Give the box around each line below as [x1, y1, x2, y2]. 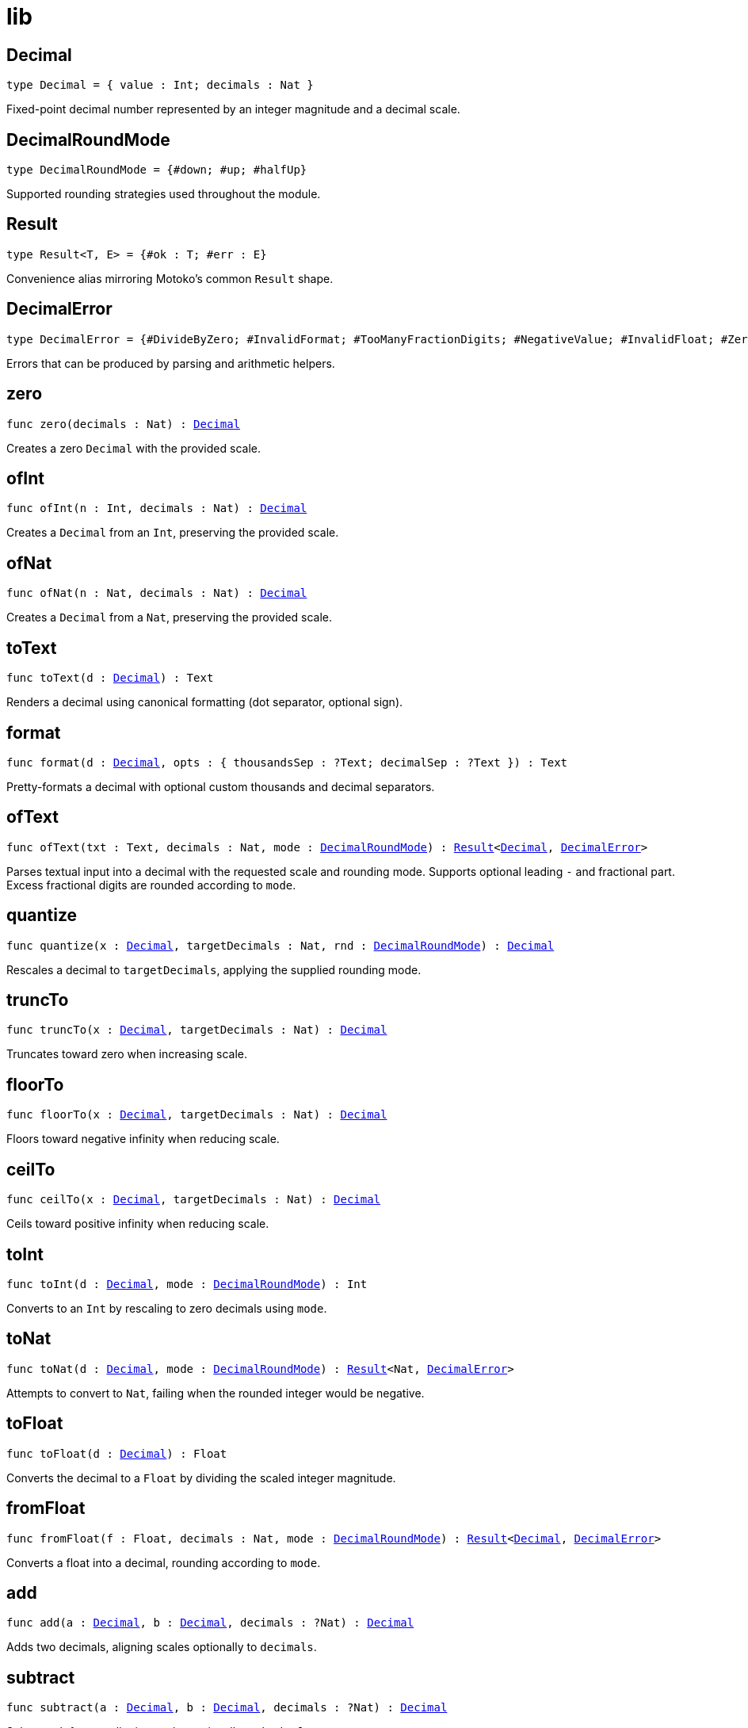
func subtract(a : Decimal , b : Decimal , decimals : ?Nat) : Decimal [6, 1701, 448, 1715]
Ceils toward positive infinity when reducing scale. [6, 1217, 269, 1231]
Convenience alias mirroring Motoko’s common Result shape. [6, 271, 334, 285]
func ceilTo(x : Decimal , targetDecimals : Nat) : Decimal [6, 1193, 381, 1206]
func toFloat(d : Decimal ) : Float [6, 1447, 227, 1460]
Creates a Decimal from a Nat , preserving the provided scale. [6, 610, 333, 625]
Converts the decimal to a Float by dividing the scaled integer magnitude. [6, 1470, 396, 1485]
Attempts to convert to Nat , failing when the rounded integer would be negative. [6, 1386, 425, 1400]
